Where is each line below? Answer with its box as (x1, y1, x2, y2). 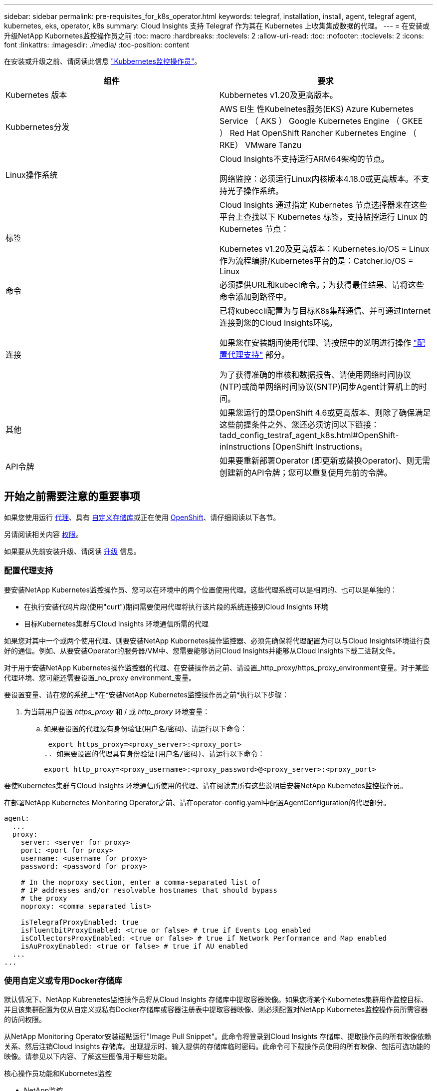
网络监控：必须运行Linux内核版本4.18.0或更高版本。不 (219, 174, 421, 184)
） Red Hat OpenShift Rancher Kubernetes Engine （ (219, 128, 417, 138)
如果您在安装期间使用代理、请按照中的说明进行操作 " (219, 338, 417, 348)
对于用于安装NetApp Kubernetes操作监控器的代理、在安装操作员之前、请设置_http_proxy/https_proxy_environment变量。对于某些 (4, 663, 429, 672)
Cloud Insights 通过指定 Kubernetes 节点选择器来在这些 (219, 200, 427, 210)
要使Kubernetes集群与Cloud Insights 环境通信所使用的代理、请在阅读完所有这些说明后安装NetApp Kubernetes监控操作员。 (4, 781, 408, 790)
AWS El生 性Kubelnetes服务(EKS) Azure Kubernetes (219, 104, 414, 114)
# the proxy (20, 894, 67, 902)
